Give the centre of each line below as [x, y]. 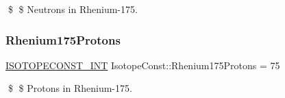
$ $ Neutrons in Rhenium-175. [73, 9]
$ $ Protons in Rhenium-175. [70, 88]
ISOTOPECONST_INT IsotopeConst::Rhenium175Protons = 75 [143, 65]
